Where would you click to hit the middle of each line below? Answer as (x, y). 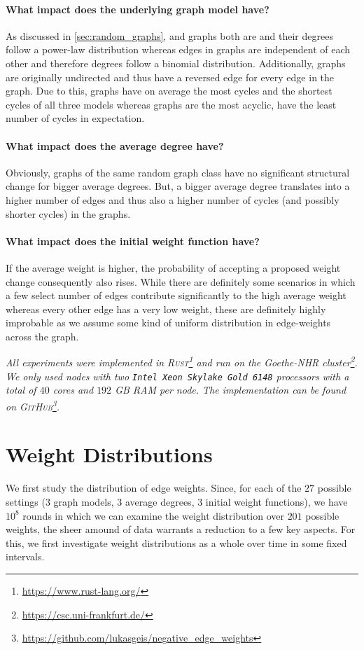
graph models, (84, 501)
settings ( (26, 501)
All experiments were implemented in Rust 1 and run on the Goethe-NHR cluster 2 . (182, 361)
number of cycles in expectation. (75, 118)
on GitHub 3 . (33, 405)
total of (21, 390)
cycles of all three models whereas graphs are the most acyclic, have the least (171, 104)
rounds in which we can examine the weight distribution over (153, 515)
